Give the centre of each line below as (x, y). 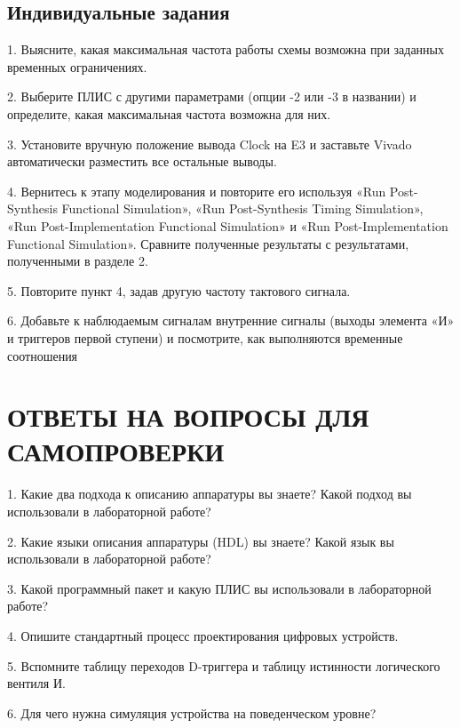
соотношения (43, 355)
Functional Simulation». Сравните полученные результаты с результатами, (208, 243)
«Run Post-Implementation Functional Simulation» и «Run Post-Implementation (228, 225)
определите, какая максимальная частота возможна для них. (169, 113)
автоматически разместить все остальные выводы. (142, 161)
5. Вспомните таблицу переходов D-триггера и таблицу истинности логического (224, 665)
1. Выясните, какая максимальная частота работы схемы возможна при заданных (226, 49)
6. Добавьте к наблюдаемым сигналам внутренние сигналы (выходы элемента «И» (231, 320)
